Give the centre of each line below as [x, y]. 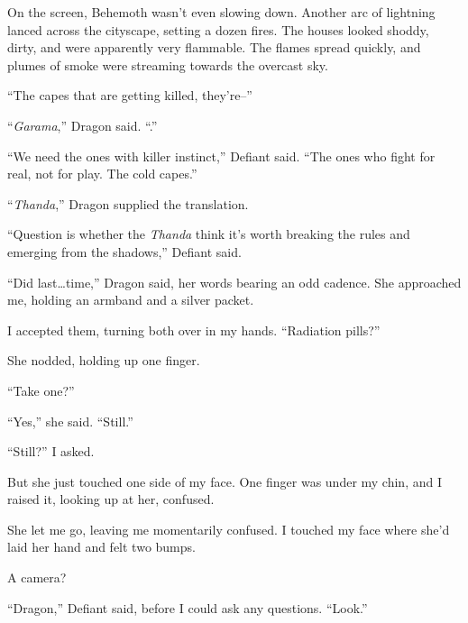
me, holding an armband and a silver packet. [131, 300]
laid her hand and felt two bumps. [101, 547]
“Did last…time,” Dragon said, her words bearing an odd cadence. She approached [234, 282]
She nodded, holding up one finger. [104, 360]
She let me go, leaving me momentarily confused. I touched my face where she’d [229, 529]
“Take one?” [41, 390]
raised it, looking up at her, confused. [111, 499]
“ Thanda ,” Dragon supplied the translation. [128, 203]
